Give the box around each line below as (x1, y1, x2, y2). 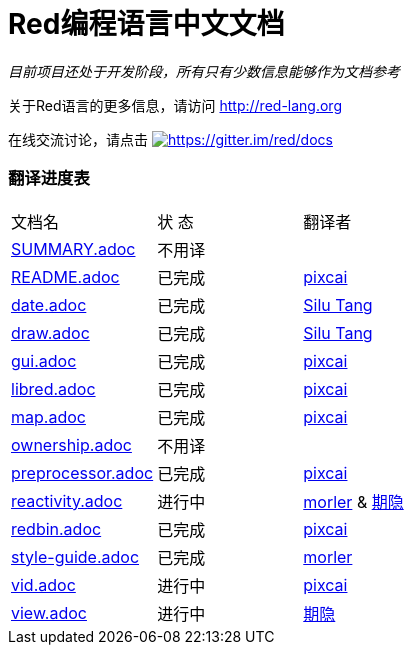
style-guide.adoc (11, 546, 140, 567)
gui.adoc (11, 350, 77, 371)
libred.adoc (11, 378, 96, 399)
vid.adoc (11, 574, 76, 595)
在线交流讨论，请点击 (8, 130, 148, 148)
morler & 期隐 (303, 491, 404, 512)
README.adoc (11, 266, 120, 287)
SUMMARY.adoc (11, 238, 136, 259)
